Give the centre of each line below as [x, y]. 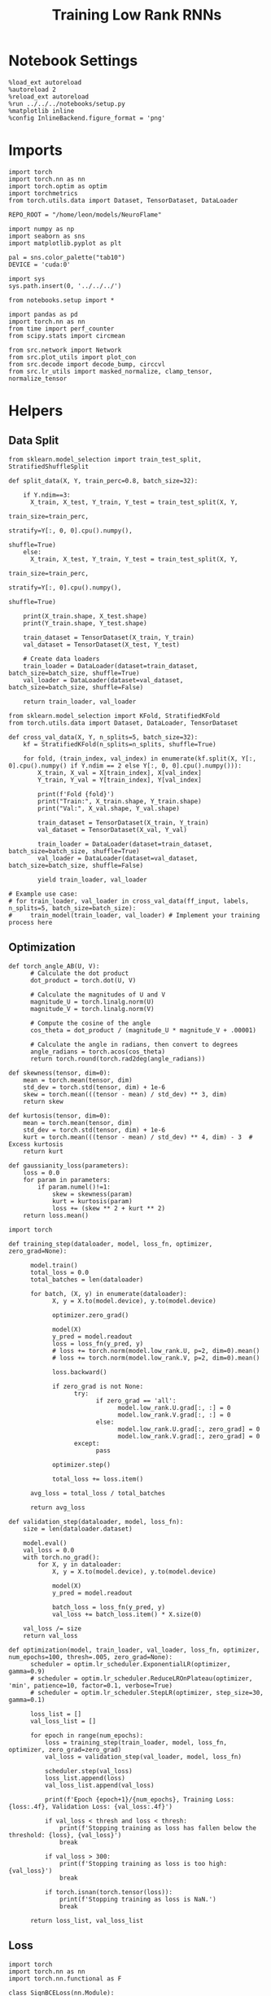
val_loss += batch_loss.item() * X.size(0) [127, 1614]
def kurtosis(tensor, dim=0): [60, 1116]
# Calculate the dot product [79, 973]
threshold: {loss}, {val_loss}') [65, 1835]
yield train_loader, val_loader [93, 880]
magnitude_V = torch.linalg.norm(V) [92, 1009]
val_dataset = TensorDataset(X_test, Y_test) [102, 645]
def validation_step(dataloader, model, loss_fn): [96, 1521]
